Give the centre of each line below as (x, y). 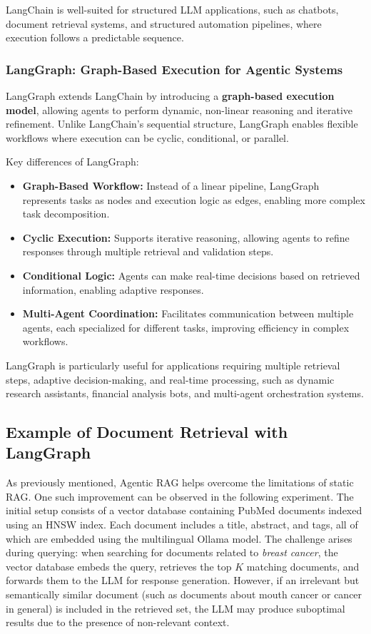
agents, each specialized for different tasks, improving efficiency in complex (186, 327)
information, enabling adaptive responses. (113, 289)
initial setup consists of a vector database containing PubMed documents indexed (184, 510)
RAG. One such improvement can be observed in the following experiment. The (180, 496)
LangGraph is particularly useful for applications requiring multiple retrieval (173, 365)
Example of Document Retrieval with (147, 432)
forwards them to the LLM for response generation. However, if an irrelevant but (183, 580)
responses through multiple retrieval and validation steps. (148, 251)
